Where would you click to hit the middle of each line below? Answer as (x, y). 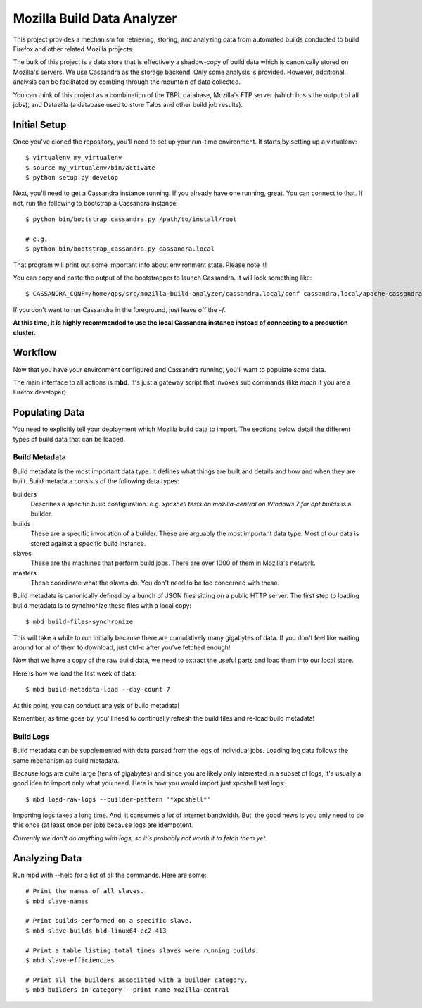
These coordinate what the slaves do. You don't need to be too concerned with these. (155, 583)
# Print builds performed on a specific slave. (109, 921)
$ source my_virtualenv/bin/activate (91, 168)
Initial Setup (40, 124)
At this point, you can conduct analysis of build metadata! (96, 705)
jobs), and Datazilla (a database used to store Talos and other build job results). (128, 104)
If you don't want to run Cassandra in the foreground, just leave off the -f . (120, 309)
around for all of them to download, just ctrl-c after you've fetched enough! (122, 647)
